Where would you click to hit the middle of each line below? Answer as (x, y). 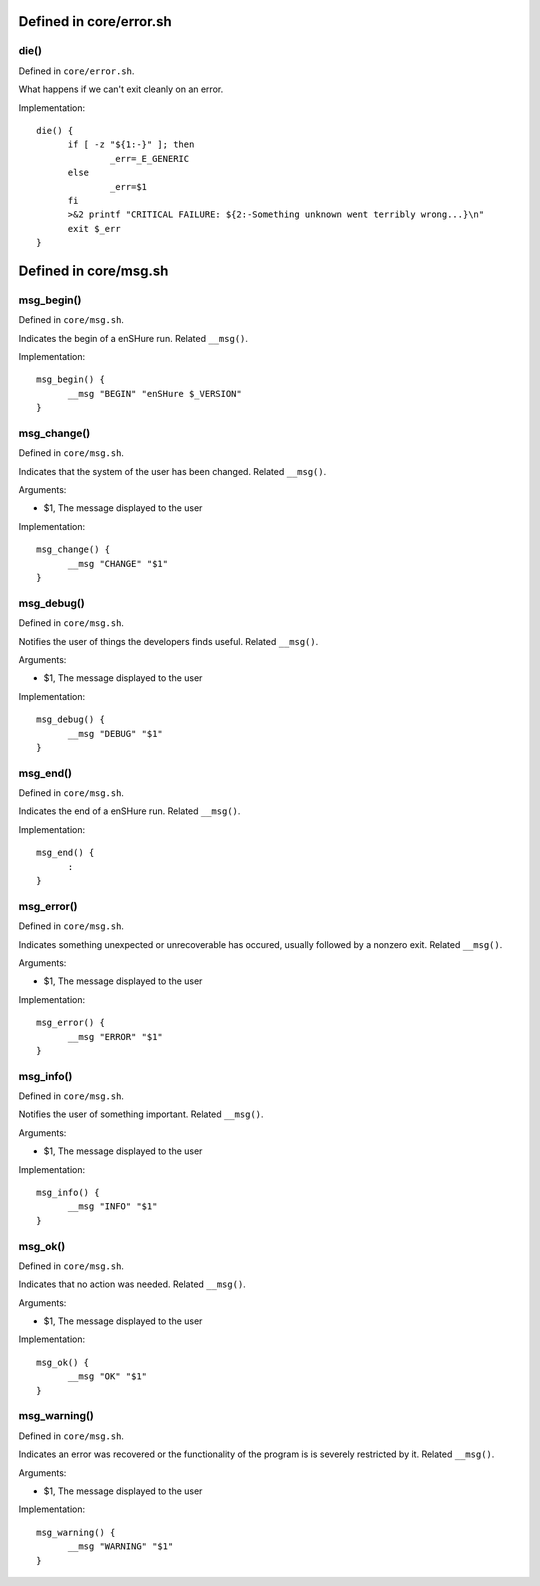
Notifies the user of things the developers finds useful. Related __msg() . (168, 641)
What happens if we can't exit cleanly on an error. (121, 89)
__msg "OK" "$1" (107, 1376)
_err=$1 (129, 186)
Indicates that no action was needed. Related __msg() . (132, 1284)
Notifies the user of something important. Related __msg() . (141, 1114)
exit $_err (94, 228)
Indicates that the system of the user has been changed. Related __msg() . (172, 471)
